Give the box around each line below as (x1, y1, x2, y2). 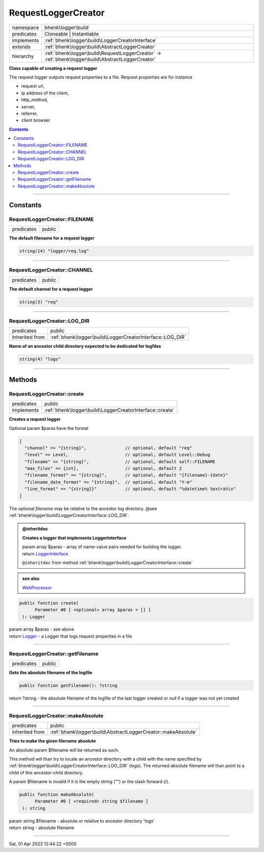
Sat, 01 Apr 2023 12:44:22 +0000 (9, 841, 77, 847)
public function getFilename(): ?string (19, 683, 117, 688)
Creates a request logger (9, 416, 61, 422)
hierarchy (12, 53, 34, 60)
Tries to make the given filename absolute (9, 738, 96, 744)
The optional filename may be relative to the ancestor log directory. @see (9, 506, 157, 511)
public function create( (19, 600, 79, 606)
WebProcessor (22, 584, 52, 591)
